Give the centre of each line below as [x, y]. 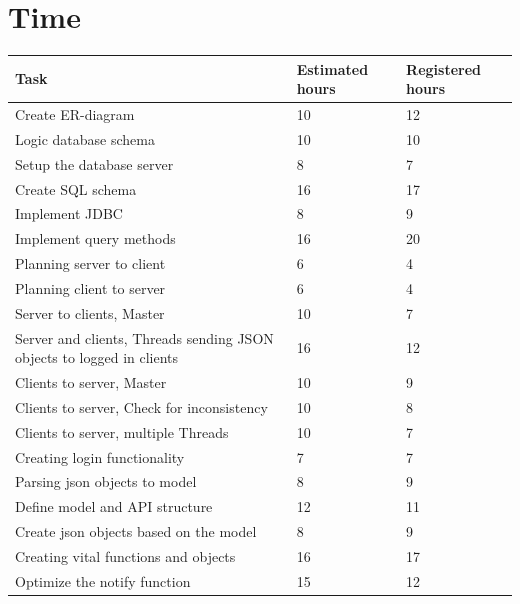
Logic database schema [85, 138]
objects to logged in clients [97, 357]
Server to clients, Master [90, 312]
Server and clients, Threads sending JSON [144, 337]
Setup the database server [94, 163]
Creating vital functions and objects [125, 556]
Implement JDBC [69, 213]
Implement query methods [95, 238]
